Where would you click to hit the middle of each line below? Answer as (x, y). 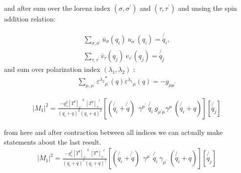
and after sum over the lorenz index (57, 8)
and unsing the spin (207, 8)
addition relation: (30, 19)
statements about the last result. (53, 141)
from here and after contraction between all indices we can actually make (113, 132)
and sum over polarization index (52, 69)
